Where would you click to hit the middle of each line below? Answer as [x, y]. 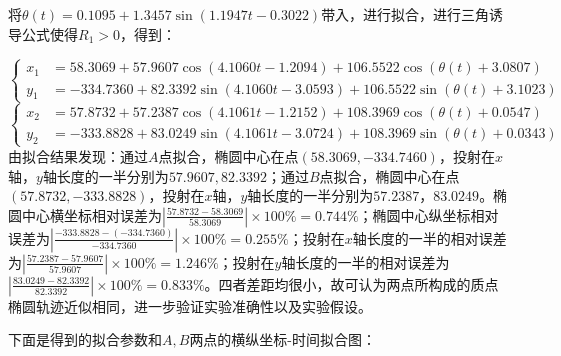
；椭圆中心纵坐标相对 [428, 214]
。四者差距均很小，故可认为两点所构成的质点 [351, 283]
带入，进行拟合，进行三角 [405, 14]
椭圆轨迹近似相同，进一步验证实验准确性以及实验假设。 [190, 305]
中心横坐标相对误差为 [91, 214]
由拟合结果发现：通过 [78, 155]
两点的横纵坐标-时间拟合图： [283, 339]
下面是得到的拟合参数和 [85, 339]
